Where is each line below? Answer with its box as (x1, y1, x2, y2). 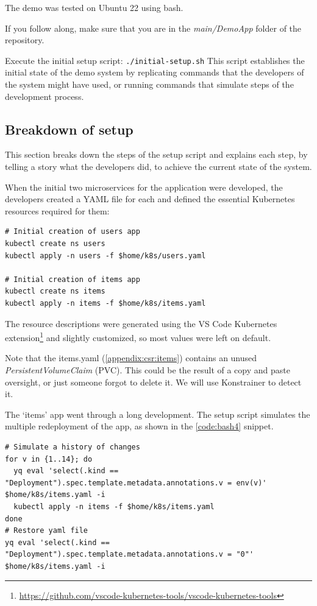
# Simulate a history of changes (5, 442, 140, 451)
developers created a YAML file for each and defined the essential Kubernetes (5, 192, 295, 205)
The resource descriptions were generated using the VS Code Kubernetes (5, 317, 277, 329)
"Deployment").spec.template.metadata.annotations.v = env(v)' (5, 478, 267, 487)
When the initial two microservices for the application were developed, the (5, 180, 283, 193)
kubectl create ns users (5, 239, 105, 248)
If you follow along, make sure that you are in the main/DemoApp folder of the (5, 21, 302, 34)
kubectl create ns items (5, 287, 105, 296)
